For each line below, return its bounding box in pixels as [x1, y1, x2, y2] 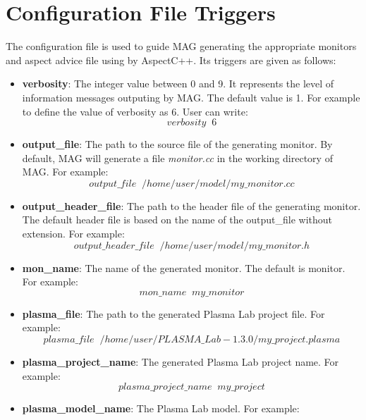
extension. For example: [22, 226, 125, 241]
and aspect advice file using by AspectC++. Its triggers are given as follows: [6, 52, 336, 67]
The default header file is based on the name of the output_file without [22, 212, 333, 227]
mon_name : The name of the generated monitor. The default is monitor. [22, 260, 346, 275]
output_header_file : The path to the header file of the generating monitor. [22, 198, 361, 213]
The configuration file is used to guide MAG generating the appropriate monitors [6, 39, 357, 54]
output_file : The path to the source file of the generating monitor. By [22, 137, 333, 152]
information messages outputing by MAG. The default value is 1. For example [22, 89, 360, 104]
